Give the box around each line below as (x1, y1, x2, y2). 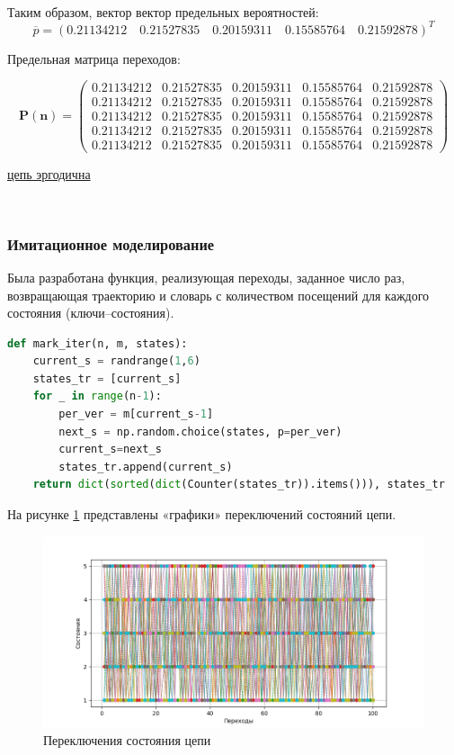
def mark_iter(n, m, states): (7, 337, 188, 350)
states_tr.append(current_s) (58, 460, 233, 473)
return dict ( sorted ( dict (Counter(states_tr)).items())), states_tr (32, 478, 445, 491)
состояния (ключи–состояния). (7, 303, 174, 322)
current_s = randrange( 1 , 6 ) (32, 355, 200, 368)
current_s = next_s (58, 443, 162, 456)
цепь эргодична (7, 164, 91, 183)
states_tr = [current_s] (32, 372, 182, 385)
